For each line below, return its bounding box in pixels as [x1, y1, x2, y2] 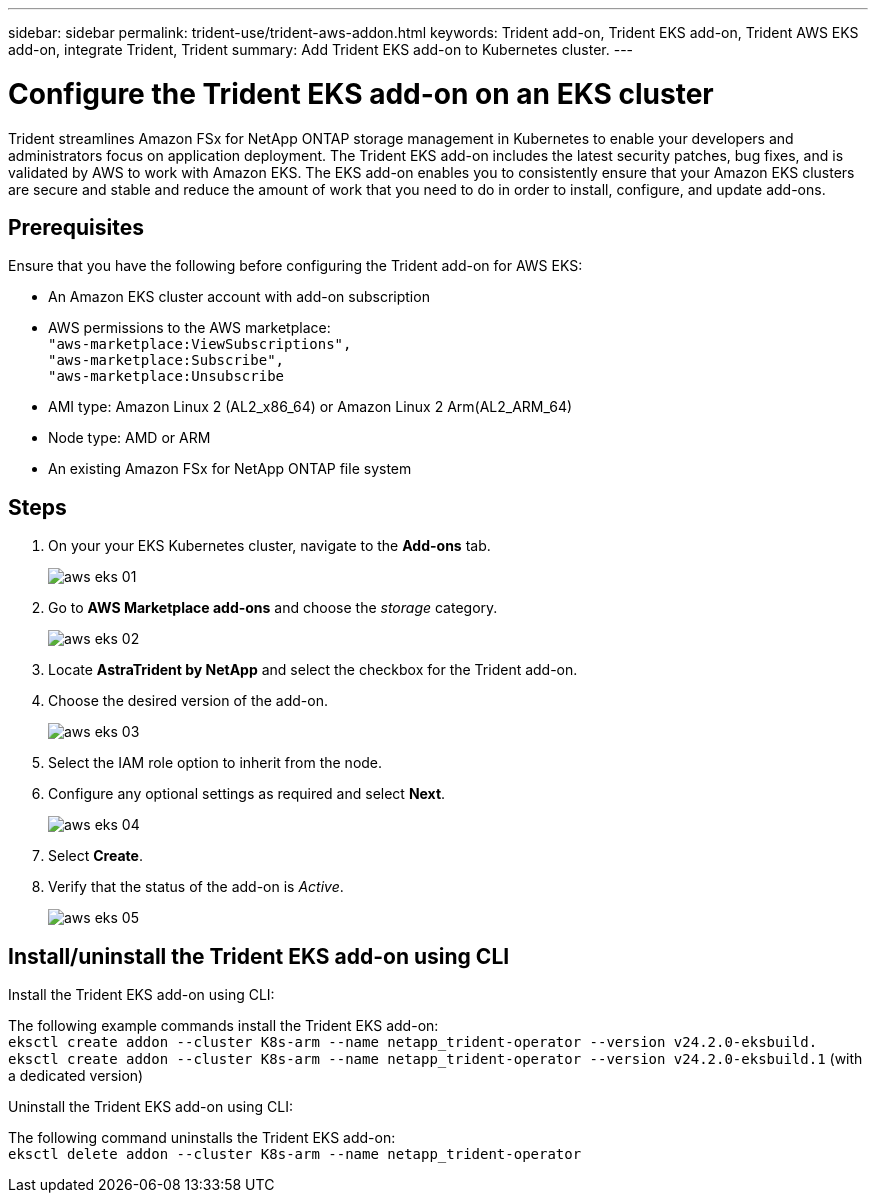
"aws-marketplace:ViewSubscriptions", [48, 336, 352, 353]
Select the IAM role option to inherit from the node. [48, 754, 383, 772]
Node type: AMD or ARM [48, 429, 211, 447]
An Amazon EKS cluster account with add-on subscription [48, 288, 430, 306]
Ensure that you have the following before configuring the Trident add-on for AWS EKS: [8, 257, 583, 275]
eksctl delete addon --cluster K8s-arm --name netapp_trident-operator [8, 1146, 582, 1163]
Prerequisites [8, 214, 144, 240]
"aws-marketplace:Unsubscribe [48, 368, 285, 385]
